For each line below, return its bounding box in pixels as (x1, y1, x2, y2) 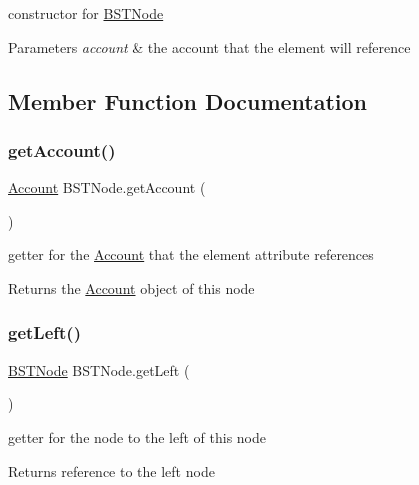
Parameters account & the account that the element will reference (8, 36, 411, 57)
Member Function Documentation (8, 85, 368, 116)
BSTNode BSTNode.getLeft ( (8, 359, 190, 380)
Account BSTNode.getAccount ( (8, 177, 206, 198)
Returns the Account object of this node (8, 277, 255, 298)
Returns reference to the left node (8, 460, 215, 481)
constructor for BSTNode (8, 3, 164, 23)
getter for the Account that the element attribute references (8, 244, 374, 265)
